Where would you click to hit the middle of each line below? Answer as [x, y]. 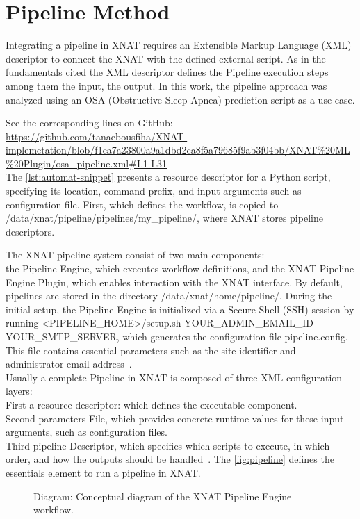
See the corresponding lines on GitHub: [89, 123]
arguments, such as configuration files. [87, 432]
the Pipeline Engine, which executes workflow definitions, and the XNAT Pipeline [180, 269]
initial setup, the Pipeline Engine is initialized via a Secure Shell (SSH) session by [180, 309]
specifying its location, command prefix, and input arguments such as [154, 191]
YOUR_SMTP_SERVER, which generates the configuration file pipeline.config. [177, 336]
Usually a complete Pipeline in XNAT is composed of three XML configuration [174, 377]
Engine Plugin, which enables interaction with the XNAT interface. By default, [174, 282]
